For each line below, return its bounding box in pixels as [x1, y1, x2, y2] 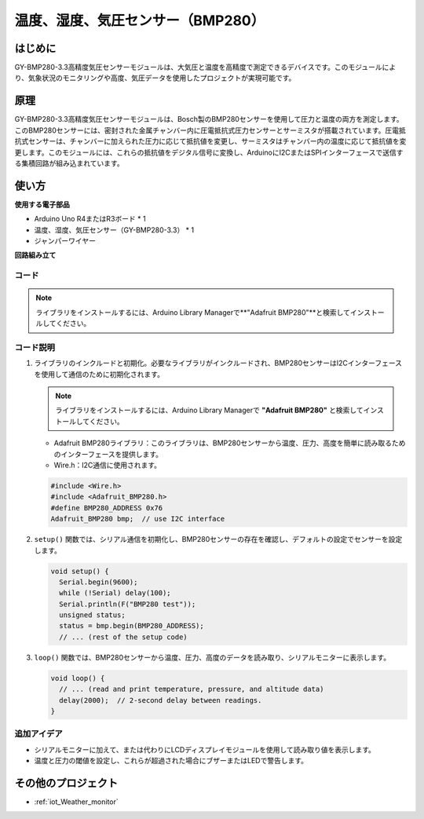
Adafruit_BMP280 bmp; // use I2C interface [50, 514, 225, 524]
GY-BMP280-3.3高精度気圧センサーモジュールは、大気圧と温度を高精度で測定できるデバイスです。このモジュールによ [14, 63, 397, 72]
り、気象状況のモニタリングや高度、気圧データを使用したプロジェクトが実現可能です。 [14, 73, 296, 82]
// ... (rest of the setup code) [59, 632, 188, 642]
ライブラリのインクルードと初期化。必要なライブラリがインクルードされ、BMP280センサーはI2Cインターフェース [34, 358, 403, 368]
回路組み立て [14, 250, 57, 260]
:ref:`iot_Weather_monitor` [34, 797, 119, 806]
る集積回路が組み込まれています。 [14, 158, 125, 168]
